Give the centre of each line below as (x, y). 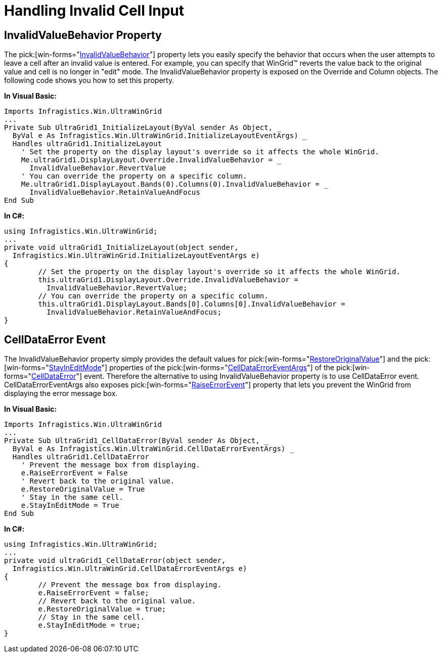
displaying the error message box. (61, 393)
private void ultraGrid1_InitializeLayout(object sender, (121, 248)
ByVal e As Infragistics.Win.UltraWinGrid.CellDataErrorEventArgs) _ (153, 449)
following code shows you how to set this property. (89, 80)
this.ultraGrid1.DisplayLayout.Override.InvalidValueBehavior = (168, 280)
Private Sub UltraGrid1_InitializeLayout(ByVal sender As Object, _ (143, 128)
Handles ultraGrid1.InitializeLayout (87, 144)
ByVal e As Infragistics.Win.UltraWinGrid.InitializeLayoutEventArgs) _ (160, 136)
